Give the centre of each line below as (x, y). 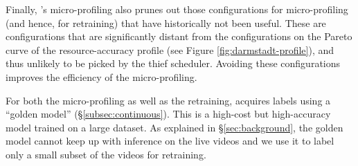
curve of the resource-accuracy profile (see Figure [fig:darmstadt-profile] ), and (170, 49)
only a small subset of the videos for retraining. (106, 154)
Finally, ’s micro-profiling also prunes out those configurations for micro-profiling (177, 9)
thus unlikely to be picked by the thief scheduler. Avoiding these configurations (173, 63)
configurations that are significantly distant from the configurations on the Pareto (179, 36)
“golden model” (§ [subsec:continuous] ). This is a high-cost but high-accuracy (168, 114)
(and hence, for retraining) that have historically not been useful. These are (166, 22)
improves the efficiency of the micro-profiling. (101, 76)
